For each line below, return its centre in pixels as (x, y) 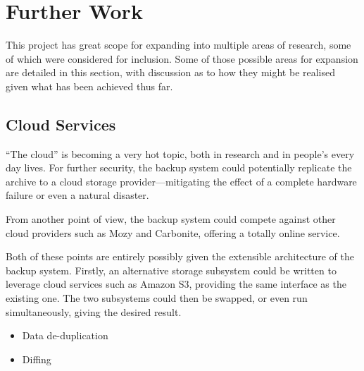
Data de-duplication (65, 335)
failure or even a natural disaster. (77, 195)
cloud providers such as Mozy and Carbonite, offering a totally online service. (173, 232)
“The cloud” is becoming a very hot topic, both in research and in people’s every (180, 153)
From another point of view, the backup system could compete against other (171, 219)
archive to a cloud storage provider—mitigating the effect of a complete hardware (181, 181)
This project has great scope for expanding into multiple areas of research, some (178, 45)
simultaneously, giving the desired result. (94, 311)
